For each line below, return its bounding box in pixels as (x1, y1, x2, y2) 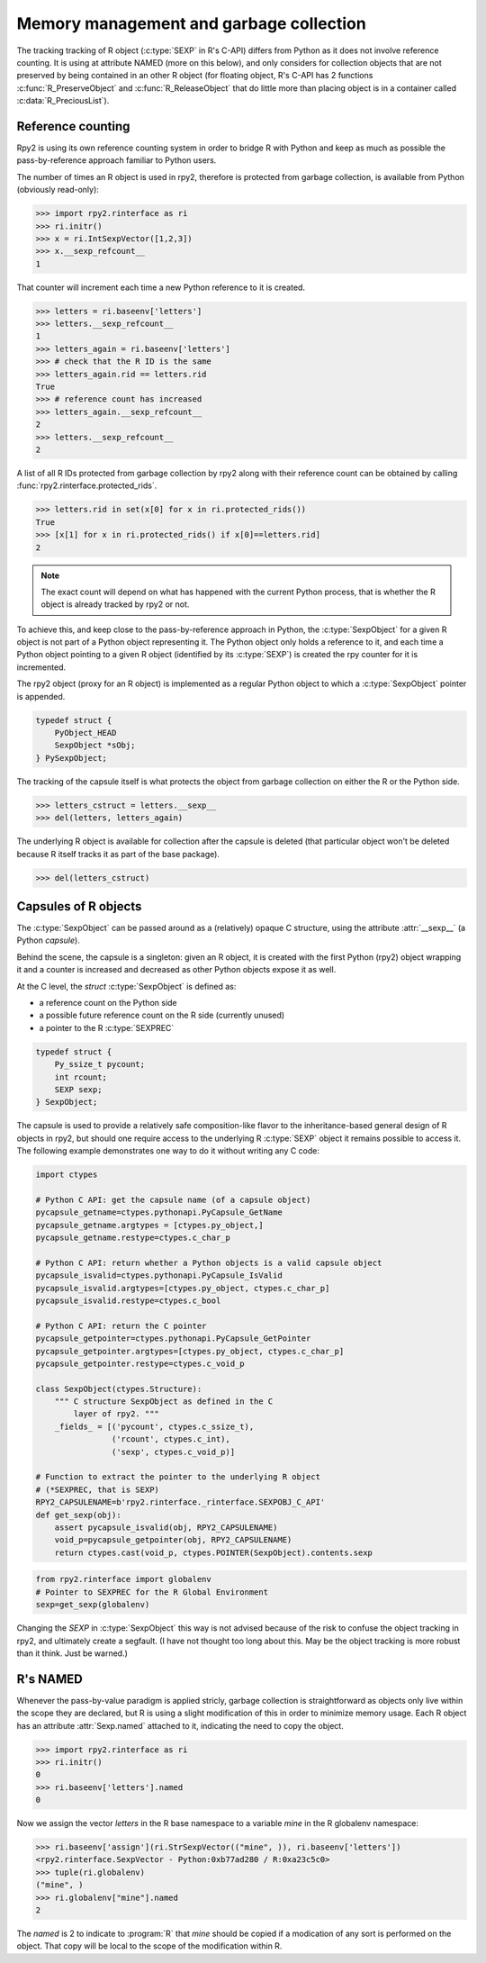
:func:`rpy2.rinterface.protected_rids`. (16, 480, 157, 491)
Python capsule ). (16, 935, 80, 945)
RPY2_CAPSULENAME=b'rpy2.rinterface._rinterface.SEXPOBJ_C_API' (35, 1497, 326, 1507)
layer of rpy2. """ (73, 1409, 159, 1419)
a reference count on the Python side (39, 997, 177, 1008)
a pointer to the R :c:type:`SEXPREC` (39, 1022, 175, 1033)
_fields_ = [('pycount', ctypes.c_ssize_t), (54, 1421, 255, 1432)
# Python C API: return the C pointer (35, 1320, 207, 1331)
